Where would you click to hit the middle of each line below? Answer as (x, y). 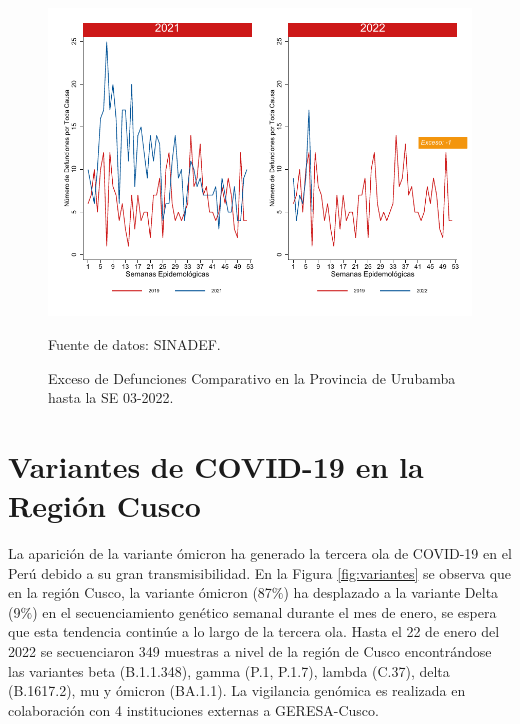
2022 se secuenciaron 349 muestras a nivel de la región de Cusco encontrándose (250, 651)
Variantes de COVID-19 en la (216, 465)
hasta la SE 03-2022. (111, 397)
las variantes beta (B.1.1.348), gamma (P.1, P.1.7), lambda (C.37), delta (229, 670)
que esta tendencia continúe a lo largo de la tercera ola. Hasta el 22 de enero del (254, 631)
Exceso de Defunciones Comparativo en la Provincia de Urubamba (252, 377)
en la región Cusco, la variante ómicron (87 (140, 592)
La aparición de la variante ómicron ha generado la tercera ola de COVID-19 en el (260, 553)
